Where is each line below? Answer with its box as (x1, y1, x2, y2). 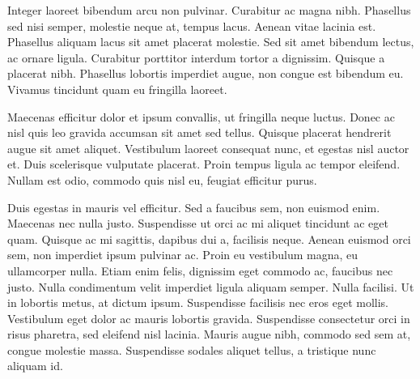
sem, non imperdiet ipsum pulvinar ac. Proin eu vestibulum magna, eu (7, 246, 358, 263)
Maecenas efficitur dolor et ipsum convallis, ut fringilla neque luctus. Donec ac (7, 108, 395, 125)
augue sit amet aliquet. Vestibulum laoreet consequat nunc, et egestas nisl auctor (7, 139, 409, 156)
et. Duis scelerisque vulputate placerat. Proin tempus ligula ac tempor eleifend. (7, 155, 401, 172)
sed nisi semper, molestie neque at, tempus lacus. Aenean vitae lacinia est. (7, 17, 376, 34)
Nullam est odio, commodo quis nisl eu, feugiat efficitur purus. (7, 171, 317, 188)
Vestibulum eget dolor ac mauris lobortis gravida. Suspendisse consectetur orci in (7, 309, 410, 326)
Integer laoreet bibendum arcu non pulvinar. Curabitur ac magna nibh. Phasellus (7, 2, 411, 18)
